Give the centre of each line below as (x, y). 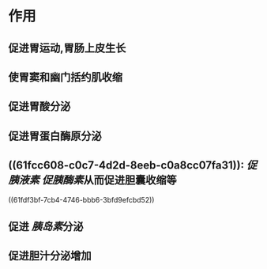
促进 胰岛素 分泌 (46, 226)
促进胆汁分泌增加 (50, 256)
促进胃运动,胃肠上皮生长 (67, 48)
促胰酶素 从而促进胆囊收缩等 (109, 180)
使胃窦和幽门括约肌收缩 (65, 77)
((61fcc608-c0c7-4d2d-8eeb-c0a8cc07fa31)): (126, 166)
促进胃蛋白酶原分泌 (55, 136)
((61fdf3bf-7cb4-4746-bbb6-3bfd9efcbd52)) (81, 199)
